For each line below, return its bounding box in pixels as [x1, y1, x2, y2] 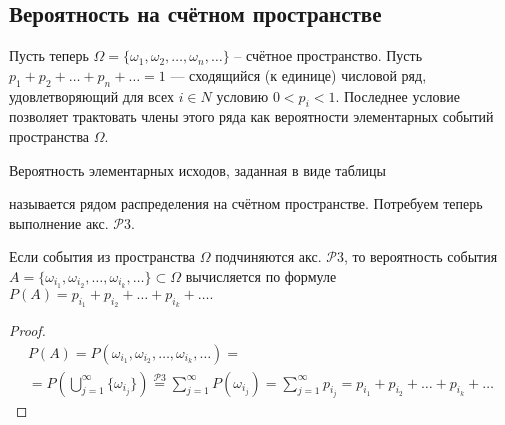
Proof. [9, 320, 46, 341]
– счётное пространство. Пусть [234, 45, 423, 66]
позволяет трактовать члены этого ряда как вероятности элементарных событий [9, 106, 494, 127]
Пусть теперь [9, 45, 89, 66]
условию [216, 85, 269, 106]
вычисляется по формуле [185, 265, 337, 286]
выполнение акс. [9, 212, 109, 233]
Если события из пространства [9, 246, 196, 267]
